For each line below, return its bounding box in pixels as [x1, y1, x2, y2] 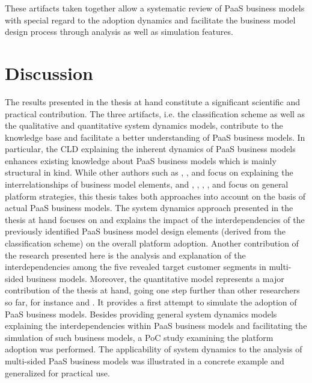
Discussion [5, 60, 93, 85]
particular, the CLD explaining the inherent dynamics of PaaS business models [5, 142, 296, 155]
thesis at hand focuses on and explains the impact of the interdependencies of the [5, 213, 305, 225]
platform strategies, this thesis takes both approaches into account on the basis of [5, 189, 306, 202]
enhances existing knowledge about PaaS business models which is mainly [5, 154, 277, 167]
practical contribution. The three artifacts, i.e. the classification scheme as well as [5, 107, 305, 120]
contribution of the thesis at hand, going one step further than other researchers [5, 284, 300, 296]
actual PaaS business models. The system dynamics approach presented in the [5, 201, 293, 214]
